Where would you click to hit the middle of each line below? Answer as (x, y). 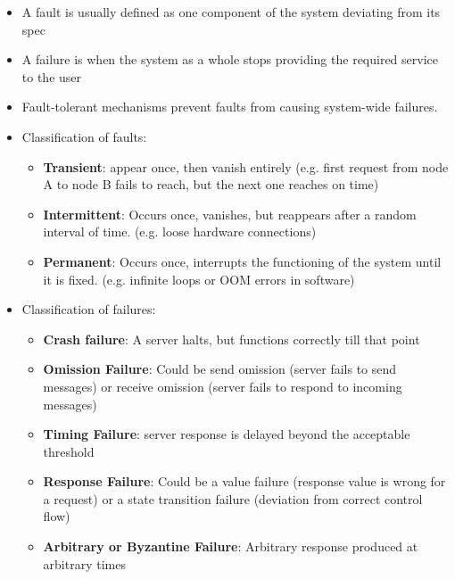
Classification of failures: (89, 309)
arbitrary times (84, 563)
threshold (69, 451)
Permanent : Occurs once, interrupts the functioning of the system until (242, 261)
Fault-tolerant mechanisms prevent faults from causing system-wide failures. (230, 107)
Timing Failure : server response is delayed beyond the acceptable (227, 434)
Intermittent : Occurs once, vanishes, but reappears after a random (230, 214)
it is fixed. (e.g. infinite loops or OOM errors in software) (199, 279)
